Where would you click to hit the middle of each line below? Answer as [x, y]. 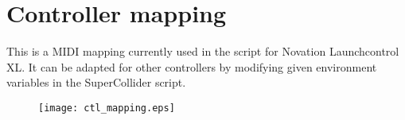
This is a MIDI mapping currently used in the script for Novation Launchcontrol [203, 51]
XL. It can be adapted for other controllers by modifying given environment [192, 66]
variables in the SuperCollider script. [96, 82]
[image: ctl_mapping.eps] [107, 108]
